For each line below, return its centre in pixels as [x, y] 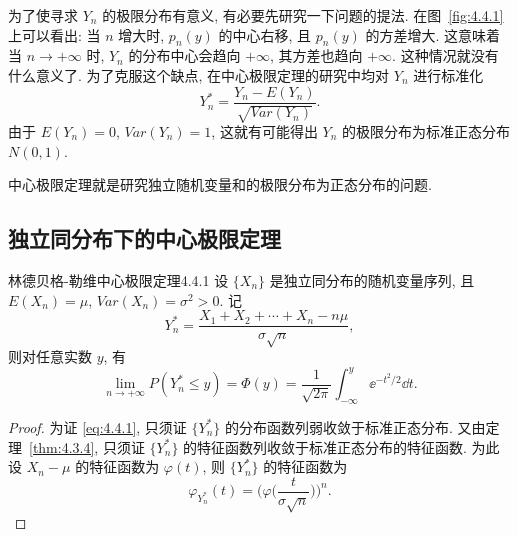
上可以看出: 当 [54, 34]
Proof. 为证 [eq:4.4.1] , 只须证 [97, 426]
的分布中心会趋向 [184, 55]
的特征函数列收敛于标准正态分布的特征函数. [325, 446]
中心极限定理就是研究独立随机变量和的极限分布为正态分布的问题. [220, 184]
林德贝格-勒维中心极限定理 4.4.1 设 [118, 280]
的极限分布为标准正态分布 [426, 131]
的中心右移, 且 [265, 34]
